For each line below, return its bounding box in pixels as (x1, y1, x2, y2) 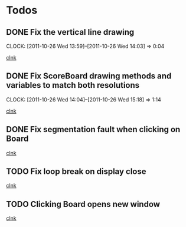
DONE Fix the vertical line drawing (6, 27, 135, 37)
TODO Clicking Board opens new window (6, 199, 161, 209)
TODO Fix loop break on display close (6, 166, 146, 177)
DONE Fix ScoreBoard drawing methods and (6, 71, 172, 81)
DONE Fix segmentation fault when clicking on (6, 124, 181, 134)
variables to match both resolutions (6, 80, 140, 90)
